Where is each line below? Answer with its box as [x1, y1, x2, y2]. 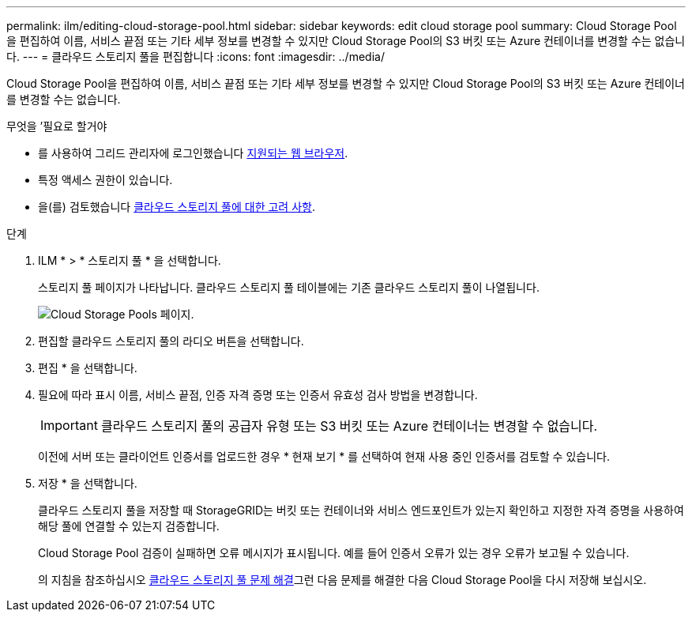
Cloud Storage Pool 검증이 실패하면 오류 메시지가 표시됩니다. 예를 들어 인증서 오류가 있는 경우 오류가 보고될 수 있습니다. [38, 546, 630, 560]
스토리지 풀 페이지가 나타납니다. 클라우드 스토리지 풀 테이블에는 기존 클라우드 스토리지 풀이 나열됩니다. [38, 281, 540, 294]
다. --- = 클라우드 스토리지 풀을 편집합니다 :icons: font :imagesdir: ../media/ [6, 50, 385, 63]
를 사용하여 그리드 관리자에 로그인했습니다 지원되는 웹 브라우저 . [38, 146, 348, 160]
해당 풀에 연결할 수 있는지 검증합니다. [38, 519, 220, 533]
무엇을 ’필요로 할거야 [6, 119, 107, 133]
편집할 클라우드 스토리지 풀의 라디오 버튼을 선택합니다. [38, 334, 304, 348]
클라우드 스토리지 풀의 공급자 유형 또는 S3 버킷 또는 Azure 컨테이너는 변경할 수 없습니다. [100, 418, 598, 434]
